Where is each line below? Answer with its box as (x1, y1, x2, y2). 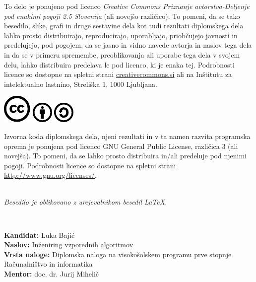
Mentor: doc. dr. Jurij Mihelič (4, 269, 99, 279)
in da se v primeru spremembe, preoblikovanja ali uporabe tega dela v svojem (4, 49, 240, 60)
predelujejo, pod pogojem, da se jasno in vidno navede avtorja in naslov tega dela (4, 40, 252, 50)
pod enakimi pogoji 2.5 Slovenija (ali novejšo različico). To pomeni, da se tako (4, 10, 240, 21)
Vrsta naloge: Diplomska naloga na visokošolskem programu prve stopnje (4, 249, 232, 259)
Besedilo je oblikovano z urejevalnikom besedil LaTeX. (4, 196, 167, 207)
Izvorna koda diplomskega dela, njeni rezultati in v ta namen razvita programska (4, 131, 251, 141)
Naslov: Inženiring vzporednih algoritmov (4, 239, 133, 250)
